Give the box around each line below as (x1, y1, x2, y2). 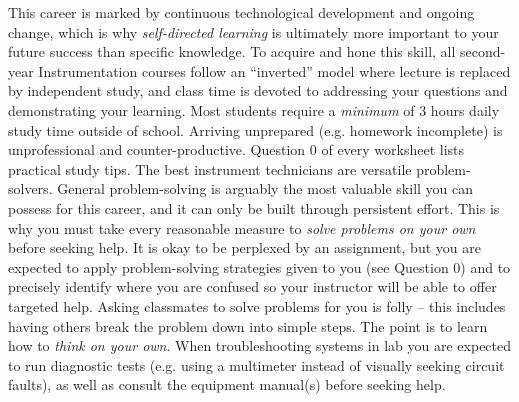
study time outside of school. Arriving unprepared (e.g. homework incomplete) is (8, 119, 503, 140)
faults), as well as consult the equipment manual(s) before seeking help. (8, 374, 446, 395)
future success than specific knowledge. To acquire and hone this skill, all (8, 41, 456, 62)
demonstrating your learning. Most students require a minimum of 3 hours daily (8, 99, 500, 120)
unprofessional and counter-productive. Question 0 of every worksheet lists (8, 139, 465, 160)
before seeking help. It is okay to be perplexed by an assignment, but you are (8, 237, 481, 258)
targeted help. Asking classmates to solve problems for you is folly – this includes (8, 295, 506, 316)
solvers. (8, 178, 53, 199)
